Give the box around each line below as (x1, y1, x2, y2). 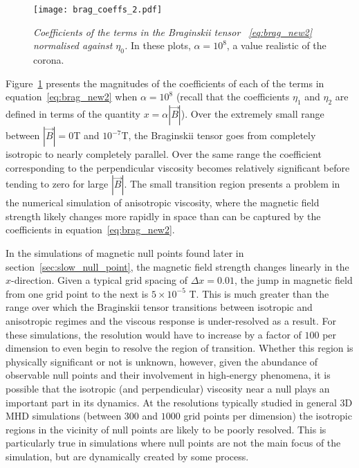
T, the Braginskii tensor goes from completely (121, 128, 316, 143)
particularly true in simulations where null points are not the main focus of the (6, 435, 341, 450)
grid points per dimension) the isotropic (183, 408, 352, 423)
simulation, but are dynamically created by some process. (6, 449, 249, 463)
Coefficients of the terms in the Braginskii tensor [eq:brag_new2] (33, 24, 312, 39)
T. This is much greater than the (189, 286, 329, 300)
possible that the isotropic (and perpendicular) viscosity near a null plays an (6, 381, 330, 395)
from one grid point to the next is (6, 286, 149, 300)
